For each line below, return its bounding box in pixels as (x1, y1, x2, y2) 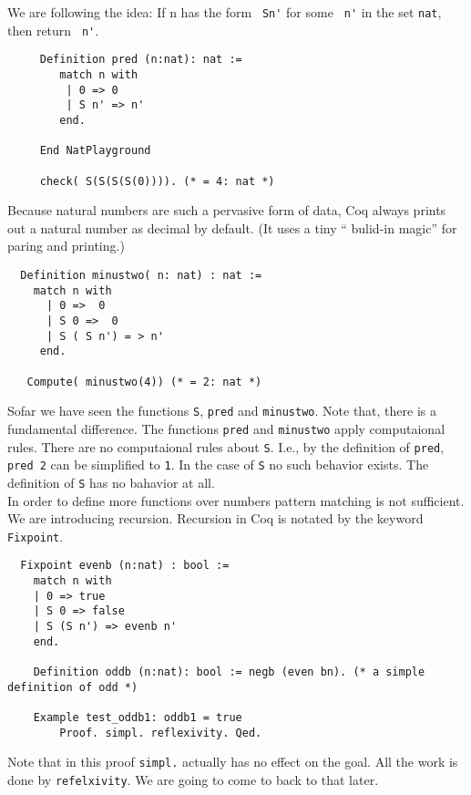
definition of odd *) (7, 680, 138, 694)
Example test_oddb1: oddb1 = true (33, 710, 242, 724)
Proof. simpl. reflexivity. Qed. (59, 726, 262, 739)
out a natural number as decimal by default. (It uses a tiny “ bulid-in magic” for (7, 218, 457, 237)
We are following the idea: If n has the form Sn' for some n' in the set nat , (7, 3, 442, 21)
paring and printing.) (7, 236, 125, 255)
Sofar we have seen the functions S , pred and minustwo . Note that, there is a (7, 401, 437, 420)
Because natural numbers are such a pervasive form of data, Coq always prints (7, 201, 446, 220)
